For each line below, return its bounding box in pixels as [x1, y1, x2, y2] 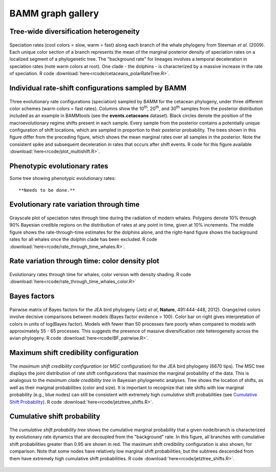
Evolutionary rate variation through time [9, 200, 140, 209]
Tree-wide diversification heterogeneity [9, 27, 140, 36]
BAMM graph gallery [9, 8, 99, 19]
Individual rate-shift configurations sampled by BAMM [9, 83, 187, 92]
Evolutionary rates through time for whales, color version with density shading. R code [9, 271, 191, 277]
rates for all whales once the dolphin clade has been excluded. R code [9, 236, 157, 242]
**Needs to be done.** [18, 187, 76, 193]
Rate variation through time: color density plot [9, 257, 159, 265]
